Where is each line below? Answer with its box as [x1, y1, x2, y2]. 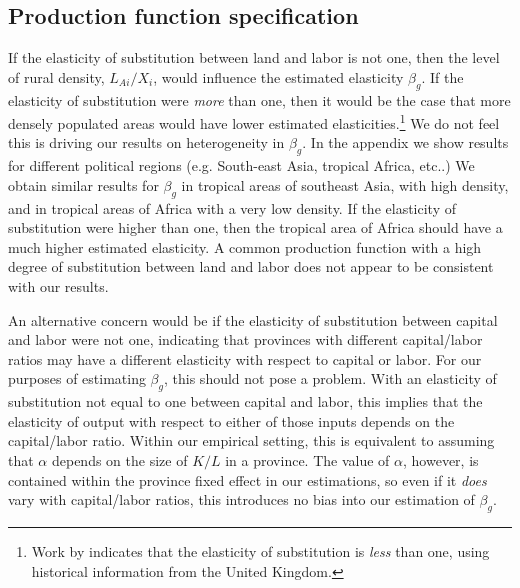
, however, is [403, 449, 479, 470]
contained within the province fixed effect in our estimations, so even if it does [8, 469, 487, 490]
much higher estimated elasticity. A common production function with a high [8, 236, 482, 257]
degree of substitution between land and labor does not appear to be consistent [8, 256, 494, 277]
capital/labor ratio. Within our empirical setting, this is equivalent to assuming [8, 430, 495, 451]
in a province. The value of [225, 449, 390, 470]
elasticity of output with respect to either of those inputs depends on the [8, 410, 455, 431]
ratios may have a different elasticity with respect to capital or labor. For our [8, 348, 482, 369]
